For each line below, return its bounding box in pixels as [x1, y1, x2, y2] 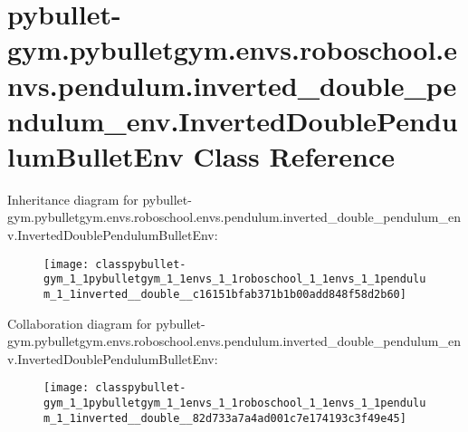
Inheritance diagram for [7, 189, 138, 208]
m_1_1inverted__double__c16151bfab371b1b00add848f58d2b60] [43, 287, 406, 301]
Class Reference [193, 137, 395, 174]
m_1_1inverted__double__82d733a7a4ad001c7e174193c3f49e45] [43, 411, 406, 425]
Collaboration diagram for [7, 313, 152, 332]
